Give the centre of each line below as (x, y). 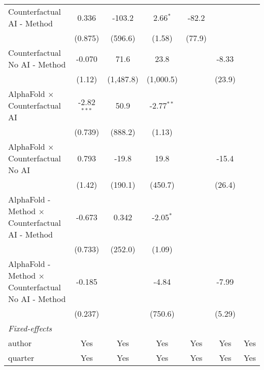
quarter (21, 358)
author (20, 343)
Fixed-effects (30, 328)
